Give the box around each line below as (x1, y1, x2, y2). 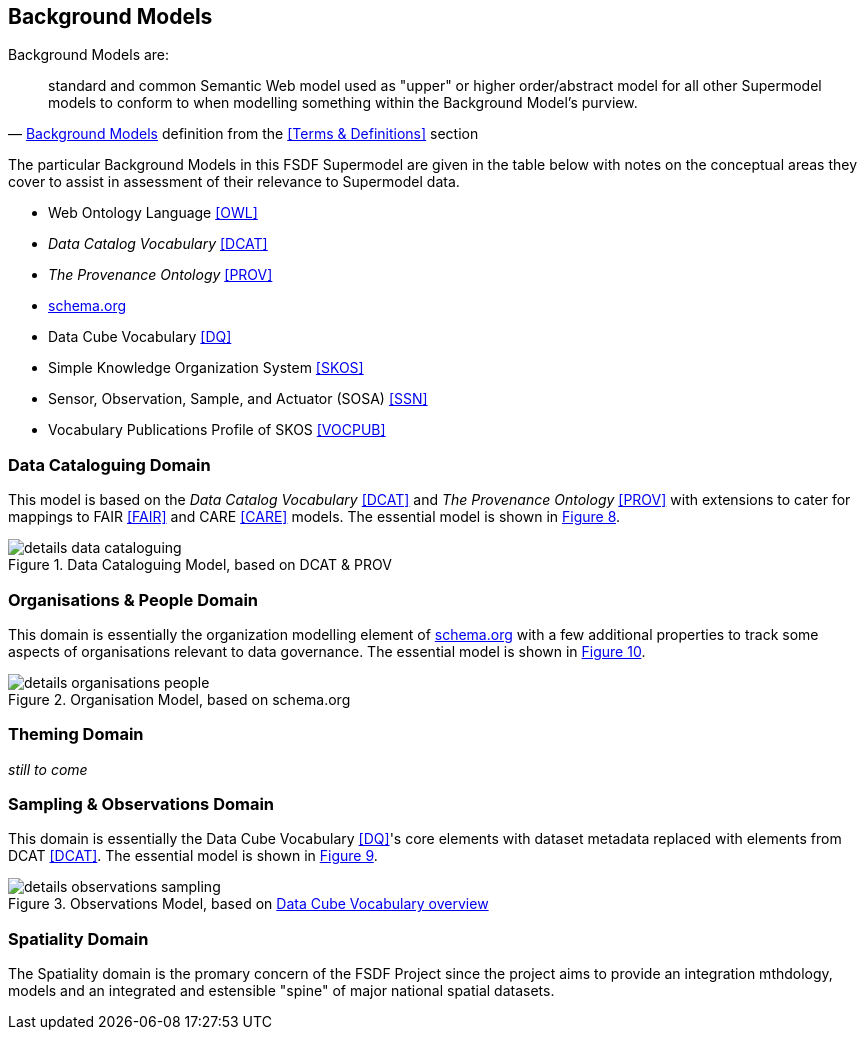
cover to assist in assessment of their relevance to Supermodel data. (8, 173, 460, 191)
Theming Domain (8, 724, 144, 745)
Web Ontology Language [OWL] (48, 204, 258, 222)
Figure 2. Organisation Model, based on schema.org (8, 690, 351, 708)
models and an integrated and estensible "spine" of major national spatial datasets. (8, 982, 555, 1000)
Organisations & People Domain (8, 589, 259, 610)
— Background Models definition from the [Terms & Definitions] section (8, 125, 479, 143)
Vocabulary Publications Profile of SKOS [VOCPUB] (48, 421, 386, 439)
